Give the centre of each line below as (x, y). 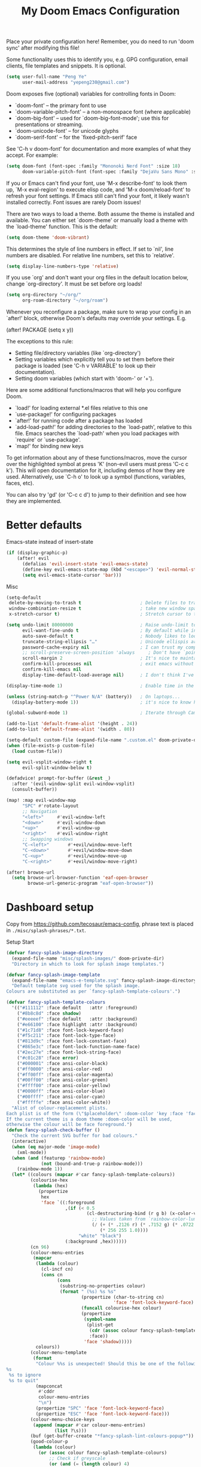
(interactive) (29, 1142)
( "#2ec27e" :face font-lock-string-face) (69, 1052)
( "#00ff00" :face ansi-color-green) (63, 1080)
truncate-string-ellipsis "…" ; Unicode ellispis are (110, 641)
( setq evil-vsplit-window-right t (49, 762)
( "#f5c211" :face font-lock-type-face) (67, 1036)
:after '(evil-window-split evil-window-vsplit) (73, 784)
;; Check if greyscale (77, 1458)
